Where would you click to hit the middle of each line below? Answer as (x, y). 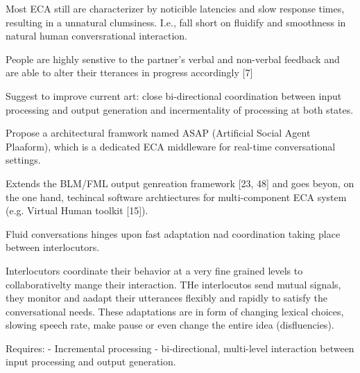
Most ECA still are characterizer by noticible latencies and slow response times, (175, 8)
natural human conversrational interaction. (96, 36)
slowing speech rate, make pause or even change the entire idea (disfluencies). (170, 325)
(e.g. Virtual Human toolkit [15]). (77, 210)
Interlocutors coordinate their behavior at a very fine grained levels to (154, 270)
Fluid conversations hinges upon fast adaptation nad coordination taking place (173, 233)
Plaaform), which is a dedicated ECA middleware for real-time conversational (171, 146)
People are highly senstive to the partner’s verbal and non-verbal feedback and (173, 59)
